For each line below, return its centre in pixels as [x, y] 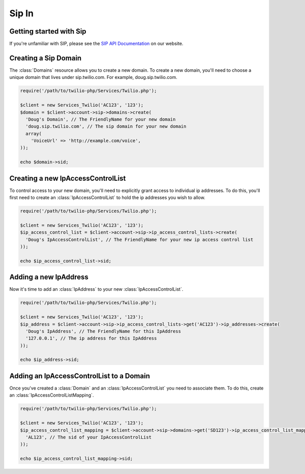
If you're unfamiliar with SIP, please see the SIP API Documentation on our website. [96, 44]
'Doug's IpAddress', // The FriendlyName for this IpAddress [103, 331]
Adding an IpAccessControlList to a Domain [80, 376]
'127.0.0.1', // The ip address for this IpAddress [91, 338]
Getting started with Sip [48, 31]
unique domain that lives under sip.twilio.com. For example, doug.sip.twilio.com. [93, 77]
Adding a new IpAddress [49, 277]
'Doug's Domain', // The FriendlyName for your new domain [101, 119]
